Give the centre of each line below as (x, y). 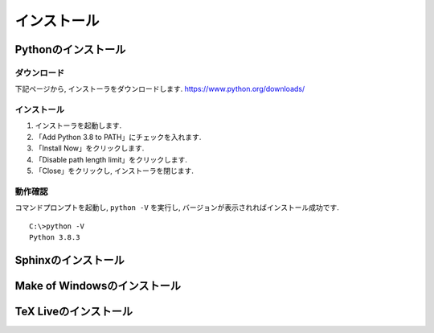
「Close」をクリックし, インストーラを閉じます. (115, 171)
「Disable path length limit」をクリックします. (111, 159)
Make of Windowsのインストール (98, 286)
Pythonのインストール (70, 49)
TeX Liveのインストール (74, 311)
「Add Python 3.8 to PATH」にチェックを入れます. (118, 137)
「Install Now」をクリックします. (90, 148)
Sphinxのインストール (70, 260)
